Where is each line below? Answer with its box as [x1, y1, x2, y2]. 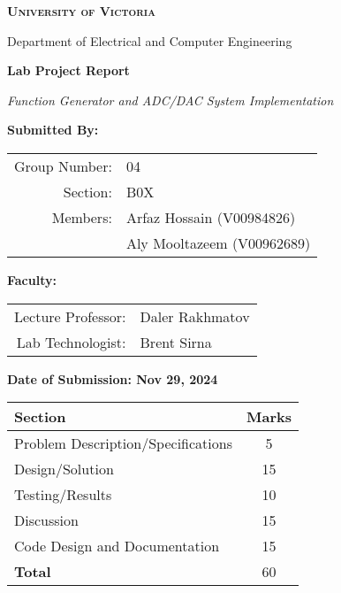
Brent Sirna [140, 331, 212, 352]
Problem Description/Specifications [14, 433, 232, 454]
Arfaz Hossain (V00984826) [125, 206, 296, 227]
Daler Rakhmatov [140, 305, 250, 327]
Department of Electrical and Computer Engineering [7, 31, 292, 50]
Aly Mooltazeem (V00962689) [125, 232, 311, 253]
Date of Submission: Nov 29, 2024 [7, 369, 218, 388]
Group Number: [14, 155, 112, 176]
